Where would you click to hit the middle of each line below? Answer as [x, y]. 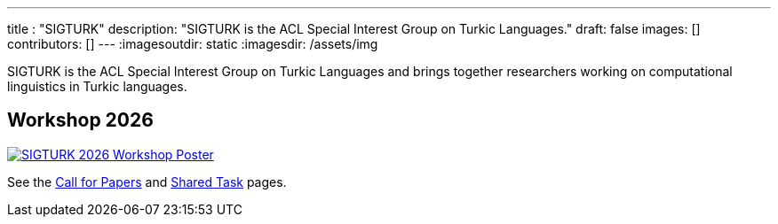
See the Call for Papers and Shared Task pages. [147, 182]
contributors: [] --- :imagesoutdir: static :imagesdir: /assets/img [193, 44]
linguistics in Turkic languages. [97, 86]
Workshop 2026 [80, 120]
